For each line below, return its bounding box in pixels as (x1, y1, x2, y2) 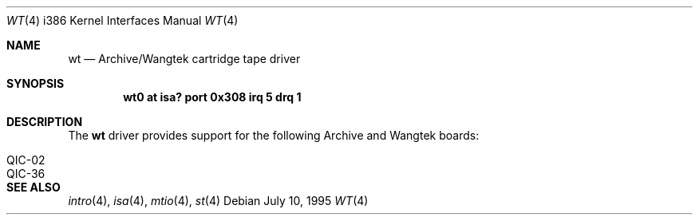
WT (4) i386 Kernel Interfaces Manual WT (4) (6, 14, 239, 27)
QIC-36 (6, 167, 45, 180)
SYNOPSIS (6, 77, 65, 90)
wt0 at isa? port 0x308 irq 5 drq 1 (123, 90, 302, 104)
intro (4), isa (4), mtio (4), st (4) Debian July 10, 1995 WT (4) (68, 194, 369, 207)
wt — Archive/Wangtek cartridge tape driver (68, 52, 301, 65)
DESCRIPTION (6, 115, 83, 128)
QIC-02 (6, 153, 45, 167)
